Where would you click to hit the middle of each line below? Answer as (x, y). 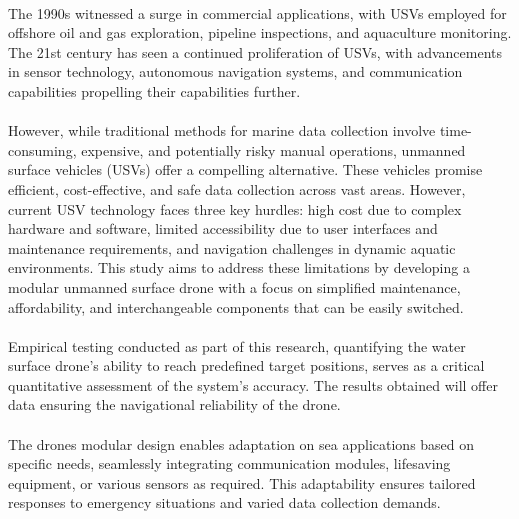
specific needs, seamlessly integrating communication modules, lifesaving (229, 463)
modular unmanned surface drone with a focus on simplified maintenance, (234, 286)
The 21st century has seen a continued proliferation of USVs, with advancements (255, 51)
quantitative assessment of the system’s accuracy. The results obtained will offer (253, 384)
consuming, (42, 149)
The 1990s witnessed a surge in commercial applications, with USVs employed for (257, 12)
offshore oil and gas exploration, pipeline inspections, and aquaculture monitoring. (260, 32)
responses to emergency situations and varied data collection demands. (224, 502)
